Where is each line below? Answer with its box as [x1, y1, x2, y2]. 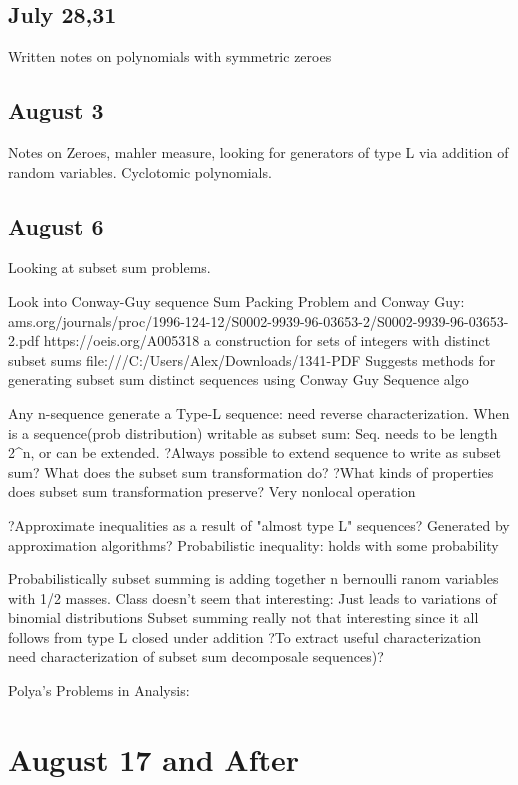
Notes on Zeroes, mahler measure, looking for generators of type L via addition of [8, 142, 509, 162]
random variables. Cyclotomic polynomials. [8, 161, 272, 182]
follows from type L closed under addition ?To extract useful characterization [8, 626, 482, 647]
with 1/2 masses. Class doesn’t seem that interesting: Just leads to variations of [8, 587, 497, 608]
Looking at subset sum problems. [8, 257, 211, 278]
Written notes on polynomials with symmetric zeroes [8, 46, 332, 67]
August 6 [8, 210, 104, 241]
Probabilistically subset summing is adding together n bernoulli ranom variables [8, 568, 499, 589]
